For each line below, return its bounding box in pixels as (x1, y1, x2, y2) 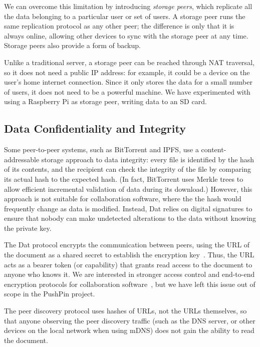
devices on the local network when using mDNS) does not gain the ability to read (4, 325, 254, 335)
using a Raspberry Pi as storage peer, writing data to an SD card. (4, 96, 207, 107)
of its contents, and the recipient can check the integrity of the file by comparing (4, 164, 251, 174)
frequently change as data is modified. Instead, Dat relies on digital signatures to (4, 203, 252, 213)
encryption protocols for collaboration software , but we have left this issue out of (4, 278, 255, 289)
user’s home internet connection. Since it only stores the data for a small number (4, 77, 253, 87)
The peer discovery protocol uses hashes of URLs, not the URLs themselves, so (4, 305, 247, 316)
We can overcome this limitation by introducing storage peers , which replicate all (4, 1, 252, 11)
